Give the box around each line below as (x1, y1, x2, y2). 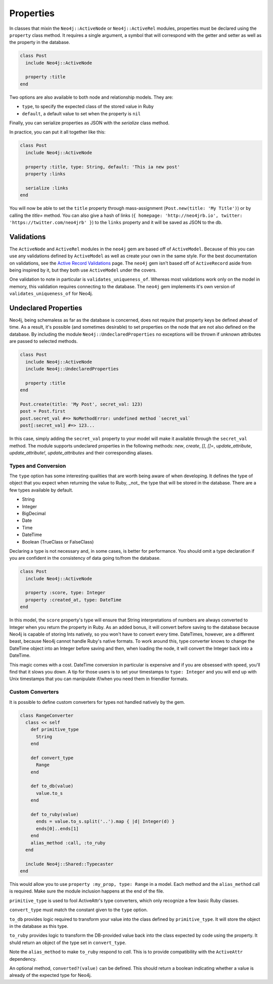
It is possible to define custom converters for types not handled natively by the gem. (9, 699, 186, 705)
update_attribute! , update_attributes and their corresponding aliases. (9, 450, 153, 456)
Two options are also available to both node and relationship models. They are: (9, 94, 174, 100)
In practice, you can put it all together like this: (9, 129, 106, 135)
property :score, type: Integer (25, 590, 106, 596)
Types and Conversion (9, 462, 66, 469)
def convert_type (30, 755, 74, 761)
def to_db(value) (30, 783, 74, 789)
